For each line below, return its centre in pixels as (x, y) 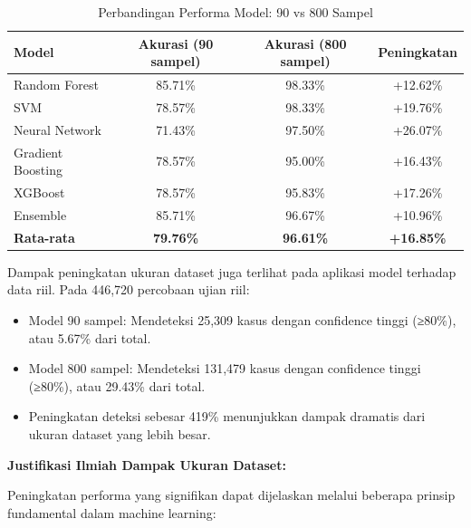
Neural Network (58, 129)
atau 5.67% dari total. (90, 337)
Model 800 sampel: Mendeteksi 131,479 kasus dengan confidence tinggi (225, 368)
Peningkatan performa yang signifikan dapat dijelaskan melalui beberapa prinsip (231, 495)
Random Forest (56, 85)
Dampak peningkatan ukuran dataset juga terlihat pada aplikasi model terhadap (232, 271)
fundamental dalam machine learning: (112, 512)
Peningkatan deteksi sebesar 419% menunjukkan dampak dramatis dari (227, 416)
